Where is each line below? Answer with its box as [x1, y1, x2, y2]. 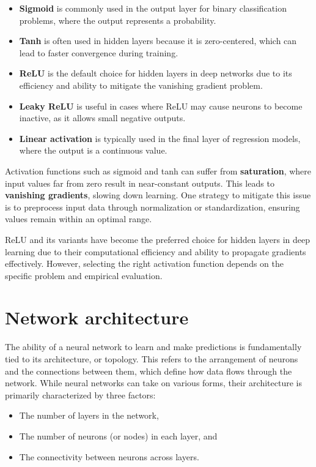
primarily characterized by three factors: [5, 388, 156, 401]
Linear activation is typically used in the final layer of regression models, [19, 132, 301, 144]
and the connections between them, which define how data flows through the [5, 364, 292, 377]
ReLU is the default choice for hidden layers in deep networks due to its [19, 67, 292, 80]
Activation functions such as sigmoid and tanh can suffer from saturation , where [5, 164, 312, 177]
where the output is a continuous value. [19, 144, 167, 157]
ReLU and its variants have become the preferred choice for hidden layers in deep [5, 233, 310, 245]
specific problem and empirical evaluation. [5, 269, 163, 282]
